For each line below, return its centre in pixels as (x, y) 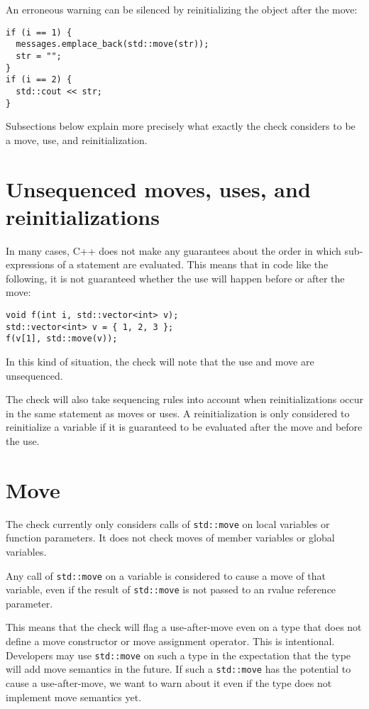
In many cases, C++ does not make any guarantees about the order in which (174, 250)
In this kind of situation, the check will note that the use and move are (160, 362)
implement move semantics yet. (74, 697)
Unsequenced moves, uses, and (158, 188)
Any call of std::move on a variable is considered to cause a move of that (166, 575)
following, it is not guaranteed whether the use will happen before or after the (175, 278)
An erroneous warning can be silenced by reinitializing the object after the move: (182, 9)
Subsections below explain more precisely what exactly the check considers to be (181, 126)
